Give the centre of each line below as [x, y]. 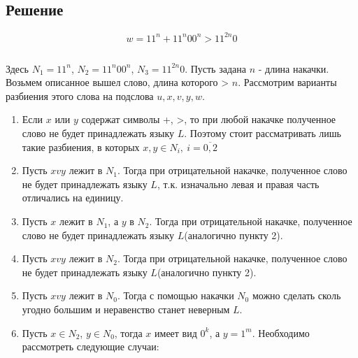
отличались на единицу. [73, 198]
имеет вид [176, 332]
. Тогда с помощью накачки [176, 295]
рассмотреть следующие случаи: [91, 346]
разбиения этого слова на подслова [80, 95]
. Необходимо [281, 332]
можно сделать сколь [296, 295]
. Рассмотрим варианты [287, 82]
